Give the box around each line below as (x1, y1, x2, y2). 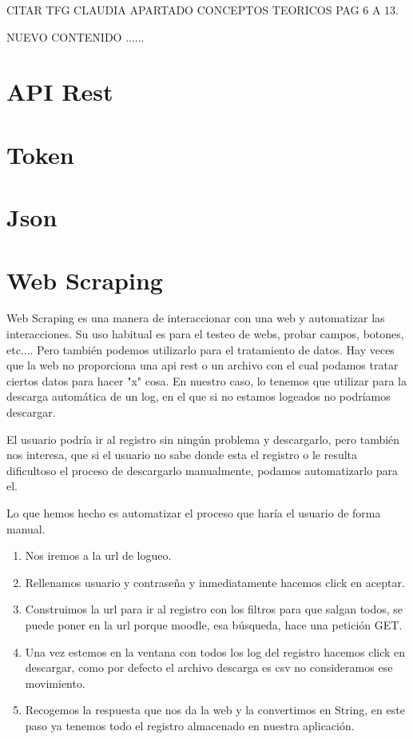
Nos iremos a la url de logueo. (25, 547, 172, 564)
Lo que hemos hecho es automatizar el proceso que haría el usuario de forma (6, 504, 381, 521)
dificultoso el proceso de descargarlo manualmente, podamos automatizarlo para (6, 461, 399, 478)
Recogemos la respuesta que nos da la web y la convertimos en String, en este (25, 701, 405, 718)
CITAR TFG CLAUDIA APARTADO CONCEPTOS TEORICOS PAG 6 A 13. (6, 2, 399, 18)
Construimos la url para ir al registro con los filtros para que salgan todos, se (25, 601, 403, 617)
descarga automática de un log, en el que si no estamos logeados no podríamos (6, 388, 391, 405)
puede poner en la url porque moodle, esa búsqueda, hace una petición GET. (25, 616, 403, 633)
